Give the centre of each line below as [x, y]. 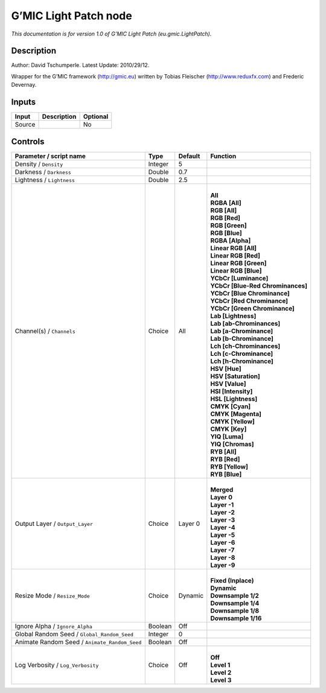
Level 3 [221, 680]
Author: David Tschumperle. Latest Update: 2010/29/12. [80, 65]
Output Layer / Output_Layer [54, 524]
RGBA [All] [226, 203]
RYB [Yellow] [229, 466]
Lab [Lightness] [233, 315]
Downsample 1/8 [235, 610]
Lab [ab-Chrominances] [245, 323]
